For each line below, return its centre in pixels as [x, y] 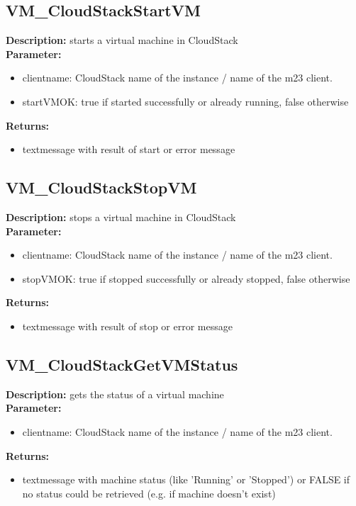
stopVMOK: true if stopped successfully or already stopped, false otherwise [186, 278]
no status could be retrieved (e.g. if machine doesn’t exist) [149, 493]
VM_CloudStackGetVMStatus [122, 364]
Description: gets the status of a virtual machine [115, 394]
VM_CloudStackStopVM [101, 187]
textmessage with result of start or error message [129, 149]
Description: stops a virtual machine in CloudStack [121, 217]
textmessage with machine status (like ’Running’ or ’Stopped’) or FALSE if [186, 479]
